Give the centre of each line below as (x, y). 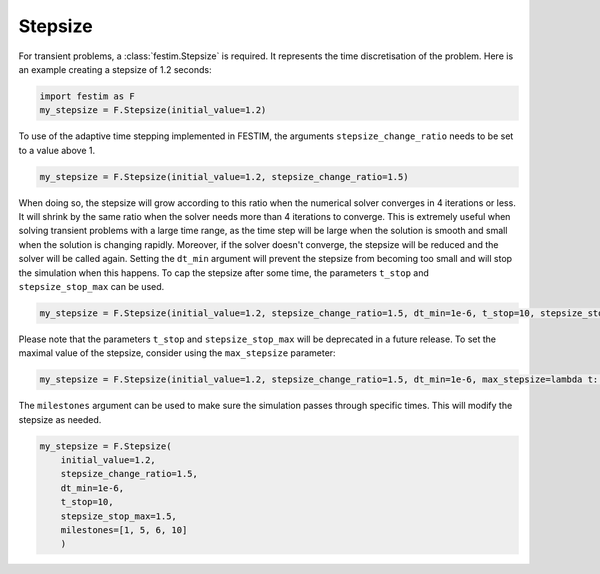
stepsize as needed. (60, 419)
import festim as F (87, 96)
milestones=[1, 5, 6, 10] (124, 530)
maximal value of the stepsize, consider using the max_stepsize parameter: (177, 353)
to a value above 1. (56, 150)
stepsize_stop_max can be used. (91, 286)
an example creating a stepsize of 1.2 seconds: (115, 69)
